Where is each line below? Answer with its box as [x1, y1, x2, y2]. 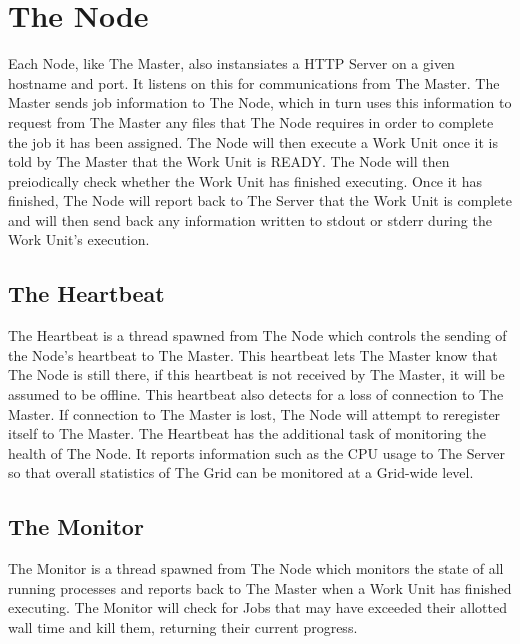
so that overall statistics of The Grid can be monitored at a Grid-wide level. [8, 462, 474, 483]
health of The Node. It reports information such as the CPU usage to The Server [8, 442, 505, 463]
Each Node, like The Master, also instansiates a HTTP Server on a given [8, 53, 455, 74]
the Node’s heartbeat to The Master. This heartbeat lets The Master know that [8, 344, 498, 365]
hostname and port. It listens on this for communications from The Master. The [8, 72, 500, 93]
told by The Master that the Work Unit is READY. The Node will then [8, 151, 450, 172]
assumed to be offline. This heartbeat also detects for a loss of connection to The [8, 384, 504, 405]
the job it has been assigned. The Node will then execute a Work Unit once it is [8, 131, 498, 152]
